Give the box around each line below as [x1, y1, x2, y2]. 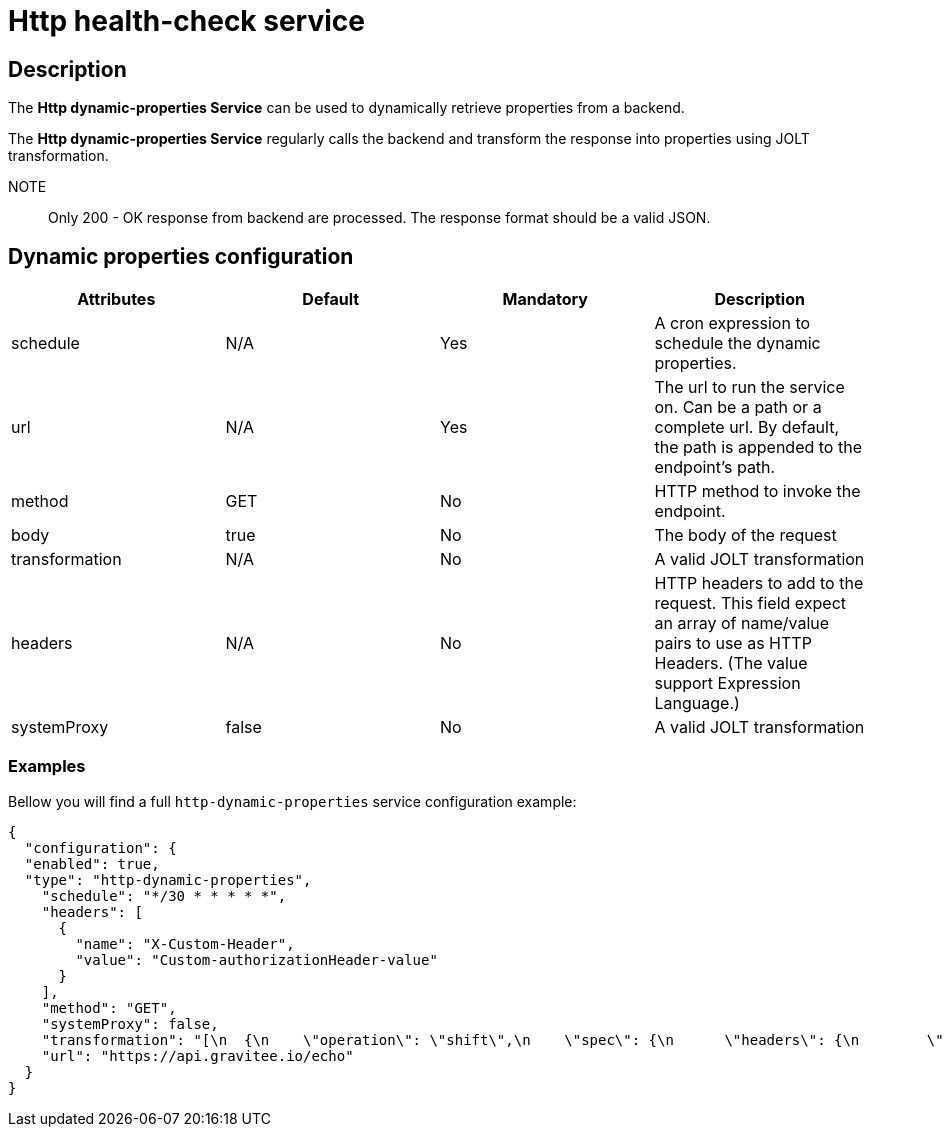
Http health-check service [8, 4, 365, 38]
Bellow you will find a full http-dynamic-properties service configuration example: [8, 792, 577, 810]
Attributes [77, 289, 156, 310]
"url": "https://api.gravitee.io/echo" [41, 1047, 354, 1064]
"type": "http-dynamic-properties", [24, 871, 312, 888]
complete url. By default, [654, 417, 840, 438]
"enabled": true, [24, 855, 160, 872]
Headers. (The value [654, 653, 808, 674]
